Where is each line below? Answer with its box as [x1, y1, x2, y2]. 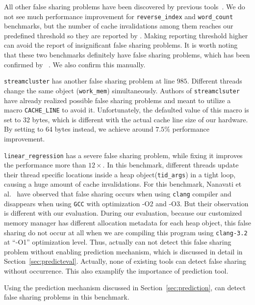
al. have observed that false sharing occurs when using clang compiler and [4, 189, 231, 199]
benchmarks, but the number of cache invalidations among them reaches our [4, 21, 233, 31]
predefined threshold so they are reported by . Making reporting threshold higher [4, 30, 248, 40]
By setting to [4, 124, 44, 134]
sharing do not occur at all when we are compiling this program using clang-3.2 [4, 227, 248, 237]
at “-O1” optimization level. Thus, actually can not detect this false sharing [4, 237, 231, 247]
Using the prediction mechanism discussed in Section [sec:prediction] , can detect [4, 282, 246, 292]
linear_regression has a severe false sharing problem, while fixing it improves [4, 150, 243, 160]
